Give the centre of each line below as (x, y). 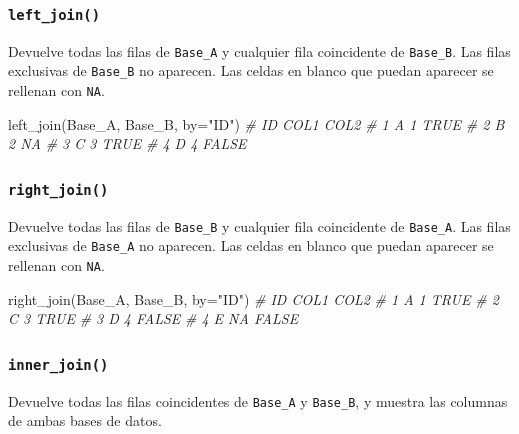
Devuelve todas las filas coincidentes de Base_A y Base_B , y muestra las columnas (258, 400)
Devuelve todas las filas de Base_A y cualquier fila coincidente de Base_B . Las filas (259, 50)
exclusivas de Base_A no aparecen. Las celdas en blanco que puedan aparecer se (251, 245)
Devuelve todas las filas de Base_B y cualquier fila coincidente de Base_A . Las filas (259, 225)
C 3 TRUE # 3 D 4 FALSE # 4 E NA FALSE (153, 318)
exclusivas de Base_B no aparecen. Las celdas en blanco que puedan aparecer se (251, 70)
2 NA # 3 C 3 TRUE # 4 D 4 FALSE (127, 143)
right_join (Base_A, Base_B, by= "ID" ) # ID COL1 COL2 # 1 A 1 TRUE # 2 (253, 298)
